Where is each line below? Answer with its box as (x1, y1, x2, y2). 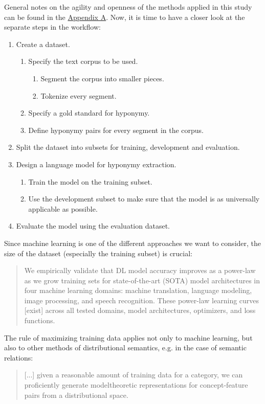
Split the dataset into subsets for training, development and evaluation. (16, 142, 240, 152)
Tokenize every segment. (40, 90, 117, 101)
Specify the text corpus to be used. (28, 56, 138, 66)
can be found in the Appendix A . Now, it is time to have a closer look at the (4, 11, 245, 22)
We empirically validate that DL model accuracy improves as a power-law (24, 265, 256, 276)
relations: (4, 352, 33, 363)
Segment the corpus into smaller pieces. (40, 73, 164, 83)
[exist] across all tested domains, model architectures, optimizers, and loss (24, 305, 256, 316)
